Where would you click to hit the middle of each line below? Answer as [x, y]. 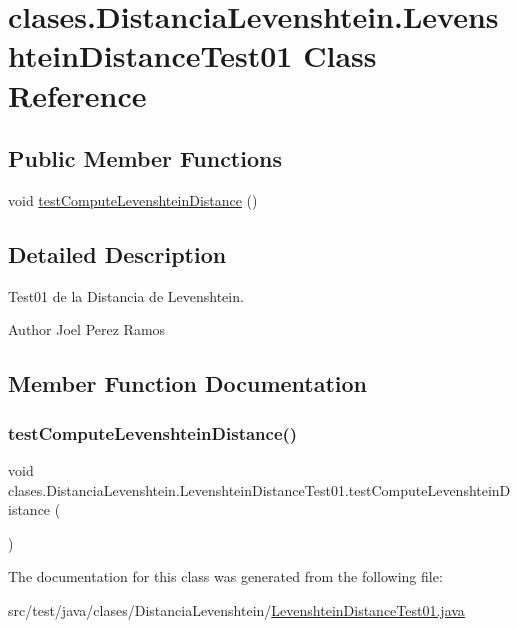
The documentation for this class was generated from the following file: [225, 576]
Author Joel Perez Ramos [87, 329]
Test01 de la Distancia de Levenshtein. [126, 295]
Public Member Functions [145, 158]
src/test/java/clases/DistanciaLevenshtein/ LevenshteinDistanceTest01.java [236, 609]
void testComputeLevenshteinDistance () [133, 199]
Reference [77, 94]
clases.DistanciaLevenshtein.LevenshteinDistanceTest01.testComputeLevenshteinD [259, 489]
